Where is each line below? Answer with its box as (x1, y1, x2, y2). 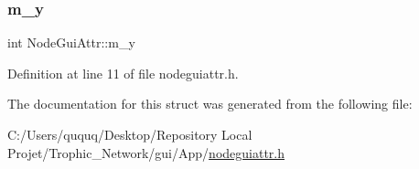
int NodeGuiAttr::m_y (7, 33, 135, 52)
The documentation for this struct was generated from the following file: (7, 94, 413, 113)
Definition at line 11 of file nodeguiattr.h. (7, 63, 239, 82)
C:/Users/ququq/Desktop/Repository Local (7, 125, 252, 143)
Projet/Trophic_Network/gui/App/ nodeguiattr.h (7, 143, 285, 162)
